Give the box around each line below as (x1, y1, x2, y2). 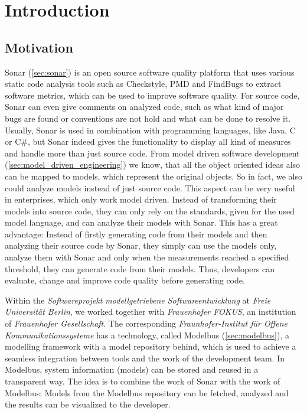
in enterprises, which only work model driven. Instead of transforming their (5, 193, 277, 206)
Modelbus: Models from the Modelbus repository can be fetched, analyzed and (5, 386, 289, 399)
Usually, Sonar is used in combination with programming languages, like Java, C (5, 123, 296, 136)
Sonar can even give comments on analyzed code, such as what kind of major (5, 100, 284, 113)
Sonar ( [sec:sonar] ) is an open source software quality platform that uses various (5, 66, 295, 78)
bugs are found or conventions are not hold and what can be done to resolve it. (5, 112, 291, 124)
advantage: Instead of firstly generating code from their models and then (5, 227, 267, 240)
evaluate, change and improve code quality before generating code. (5, 274, 245, 286)
